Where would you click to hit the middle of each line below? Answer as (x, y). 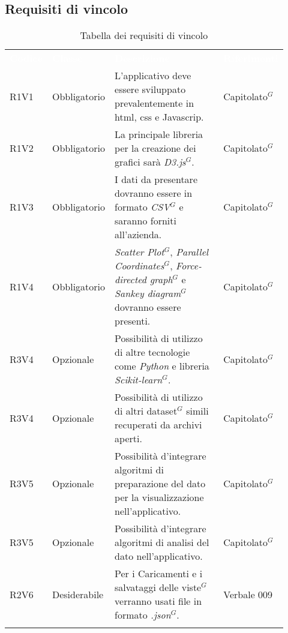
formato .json (143, 615)
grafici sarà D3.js (150, 162)
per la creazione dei (155, 148)
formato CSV (142, 207)
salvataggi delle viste (158, 587)
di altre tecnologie (152, 352)
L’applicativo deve (153, 76)
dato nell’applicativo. (159, 556)
